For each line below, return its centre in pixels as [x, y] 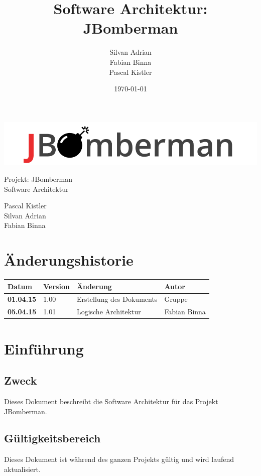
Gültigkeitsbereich [52, 438]
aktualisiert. [22, 469]
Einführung [44, 348]
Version [56, 286]
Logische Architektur [109, 312]
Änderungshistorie [69, 260]
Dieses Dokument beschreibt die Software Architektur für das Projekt [111, 401]
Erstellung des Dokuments [117, 299]
